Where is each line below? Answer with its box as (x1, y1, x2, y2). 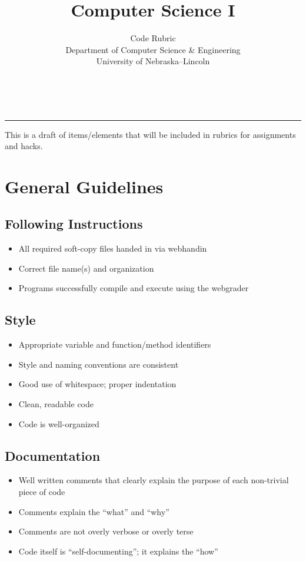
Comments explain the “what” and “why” (18, 505, 169, 517)
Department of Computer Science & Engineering (65, 43, 241, 55)
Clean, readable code (18, 398, 94, 410)
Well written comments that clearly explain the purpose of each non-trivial (18, 474, 289, 486)
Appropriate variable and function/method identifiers (18, 338, 211, 351)
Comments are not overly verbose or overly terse (18, 525, 194, 537)
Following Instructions (5, 214, 143, 233)
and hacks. (5, 140, 43, 152)
